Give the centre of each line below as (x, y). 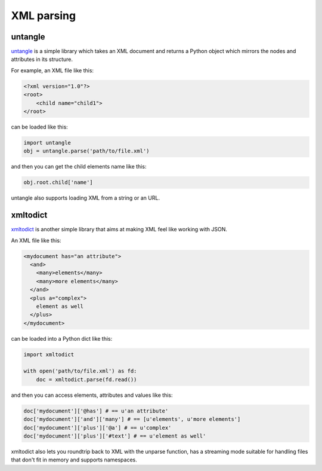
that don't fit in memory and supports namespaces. (74, 460)
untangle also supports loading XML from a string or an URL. (86, 198)
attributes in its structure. (42, 59)
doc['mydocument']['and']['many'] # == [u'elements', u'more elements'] (132, 419)
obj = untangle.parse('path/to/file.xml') (86, 151)
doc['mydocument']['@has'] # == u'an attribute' (96, 411)
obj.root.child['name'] (58, 183)
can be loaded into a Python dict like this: (62, 338)
